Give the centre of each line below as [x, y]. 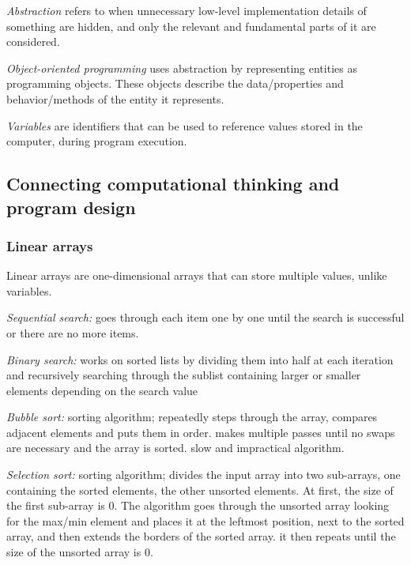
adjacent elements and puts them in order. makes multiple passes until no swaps [201, 432]
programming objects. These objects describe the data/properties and [175, 83]
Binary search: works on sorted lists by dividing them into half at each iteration [200, 359]
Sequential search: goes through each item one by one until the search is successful [205, 317]
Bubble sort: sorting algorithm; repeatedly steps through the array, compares [192, 417]
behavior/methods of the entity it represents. [115, 98]
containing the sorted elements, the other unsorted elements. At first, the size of [200, 490]
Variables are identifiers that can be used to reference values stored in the [185, 125]
